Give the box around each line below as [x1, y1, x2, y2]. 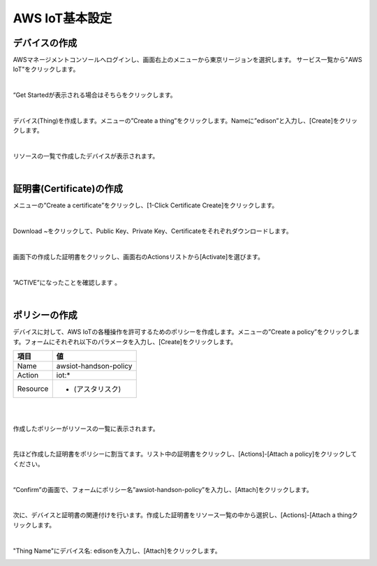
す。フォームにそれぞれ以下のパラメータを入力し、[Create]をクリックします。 [13, 337, 237, 345]
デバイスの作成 [13, 37, 77, 49]
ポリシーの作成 [13, 309, 77, 321]
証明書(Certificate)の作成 [13, 183, 124, 195]
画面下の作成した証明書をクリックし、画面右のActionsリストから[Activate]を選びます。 [13, 253, 265, 261]
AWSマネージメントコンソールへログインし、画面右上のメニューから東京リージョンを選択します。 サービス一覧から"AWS [13, 56, 362, 64]
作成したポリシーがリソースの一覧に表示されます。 [13, 424, 159, 433]
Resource [17, 384, 49, 394]
